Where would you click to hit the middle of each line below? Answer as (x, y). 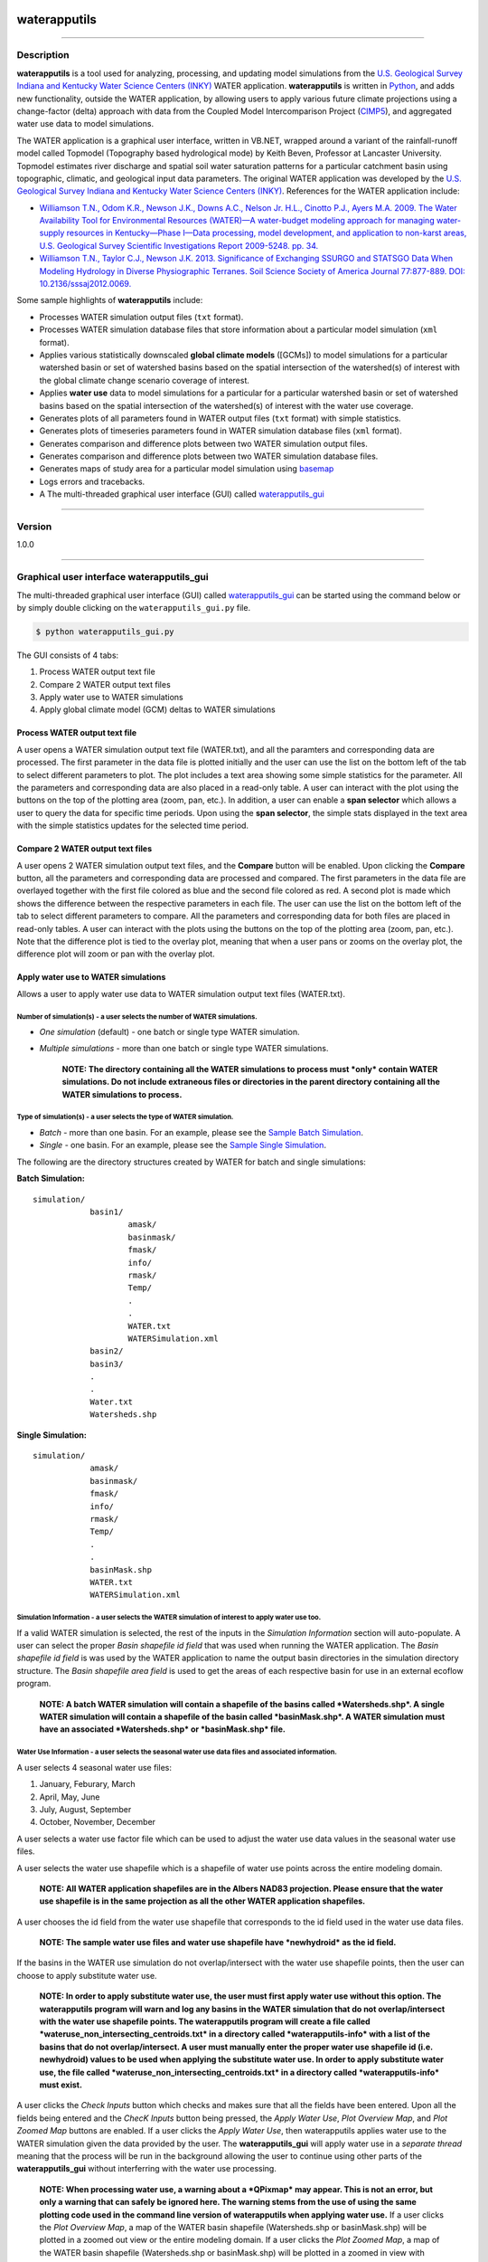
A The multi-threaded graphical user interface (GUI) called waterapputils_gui (182, 494)
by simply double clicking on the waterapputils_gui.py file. (134, 607)
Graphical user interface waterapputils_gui (113, 577)
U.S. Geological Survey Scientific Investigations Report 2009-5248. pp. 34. (179, 245)
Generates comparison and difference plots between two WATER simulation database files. (209, 456)
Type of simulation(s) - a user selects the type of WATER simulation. (125, 1117)
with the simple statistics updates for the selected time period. (132, 826)
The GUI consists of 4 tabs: (68, 655)
